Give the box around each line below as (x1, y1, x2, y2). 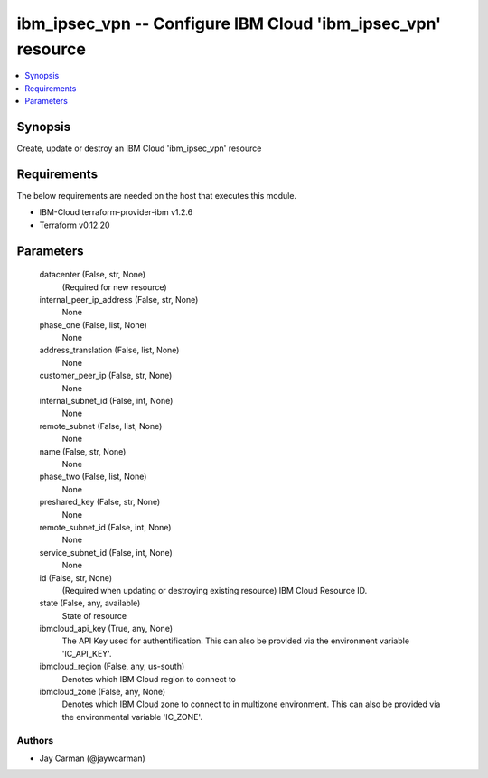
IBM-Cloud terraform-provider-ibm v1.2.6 (39, 207, 193, 218)
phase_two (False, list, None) (39, 471, 147, 483)
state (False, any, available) (39, 597, 141, 609)
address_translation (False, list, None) (39, 344, 180, 356)
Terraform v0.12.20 (39, 220, 110, 230)
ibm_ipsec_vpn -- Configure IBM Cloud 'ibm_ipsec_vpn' (16, 14, 442, 33)
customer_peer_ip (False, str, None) (39, 370, 173, 381)
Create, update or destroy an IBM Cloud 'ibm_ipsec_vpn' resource (16, 143, 262, 154)
